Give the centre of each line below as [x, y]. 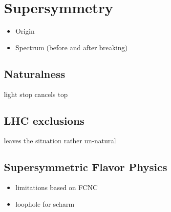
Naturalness [35, 73]
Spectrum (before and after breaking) [72, 47]
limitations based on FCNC [56, 187]
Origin [25, 31]
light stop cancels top [36, 94]
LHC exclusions [44, 120]
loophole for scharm [45, 203]
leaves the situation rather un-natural [60, 141]
